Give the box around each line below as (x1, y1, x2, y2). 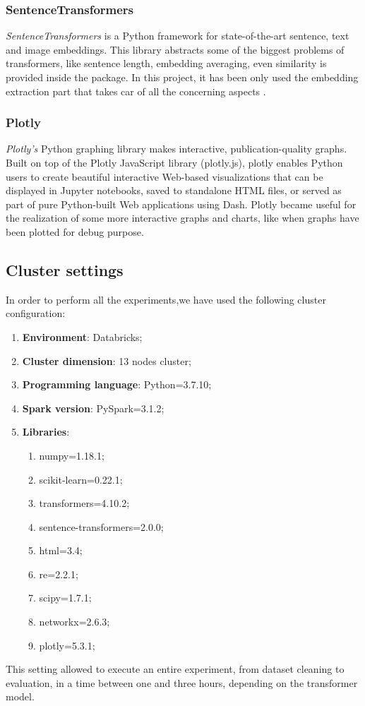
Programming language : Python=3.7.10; (22, 377, 212, 392)
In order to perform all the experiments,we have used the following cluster (6, 292, 326, 306)
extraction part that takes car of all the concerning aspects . (6, 83, 266, 98)
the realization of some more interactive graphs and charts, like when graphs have (6, 210, 359, 225)
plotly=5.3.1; (39, 638, 95, 652)
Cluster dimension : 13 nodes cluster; (22, 353, 191, 368)
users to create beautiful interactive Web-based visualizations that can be (6, 169, 323, 184)
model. (6, 689, 35, 704)
